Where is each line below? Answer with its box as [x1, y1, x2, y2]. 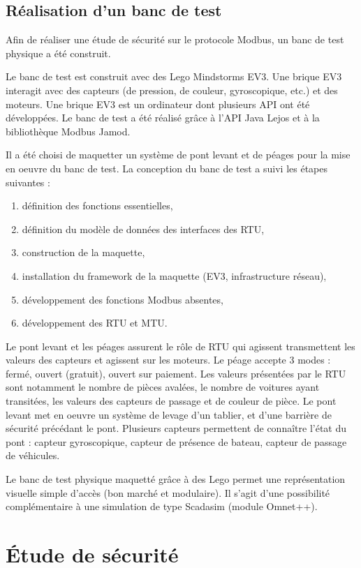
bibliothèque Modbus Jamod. [6, 124, 131, 138]
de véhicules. [6, 448, 60, 463]
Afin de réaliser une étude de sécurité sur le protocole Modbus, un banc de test [6, 32, 344, 47]
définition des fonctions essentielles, [22, 198, 173, 213]
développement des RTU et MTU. [22, 315, 168, 330]
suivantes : [6, 174, 50, 189]
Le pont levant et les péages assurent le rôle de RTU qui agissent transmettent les [6, 338, 355, 353]
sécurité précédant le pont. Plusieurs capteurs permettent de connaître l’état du [6, 421, 347, 435]
